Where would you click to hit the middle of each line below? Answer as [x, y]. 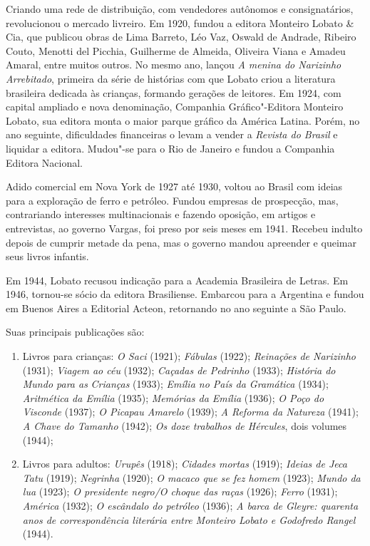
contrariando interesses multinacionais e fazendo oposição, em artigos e [161, 214]
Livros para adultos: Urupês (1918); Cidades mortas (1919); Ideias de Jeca [185, 464]
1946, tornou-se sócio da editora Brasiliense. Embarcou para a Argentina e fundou [185, 294]
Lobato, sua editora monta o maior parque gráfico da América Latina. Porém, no [183, 120]
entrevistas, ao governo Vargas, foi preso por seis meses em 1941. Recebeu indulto [184, 228]
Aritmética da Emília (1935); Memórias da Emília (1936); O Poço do [173, 397]
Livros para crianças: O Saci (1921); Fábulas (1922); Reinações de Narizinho [189, 356]
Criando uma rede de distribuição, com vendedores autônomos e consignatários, [180, 9]
